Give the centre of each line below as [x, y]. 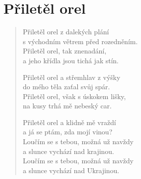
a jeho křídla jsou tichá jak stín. [71, 60]
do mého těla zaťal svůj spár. [66, 87]
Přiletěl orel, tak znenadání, [65, 51]
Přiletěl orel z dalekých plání [66, 32]
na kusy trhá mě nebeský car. [67, 106]
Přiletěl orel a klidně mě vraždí [69, 122]
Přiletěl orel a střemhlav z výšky [71, 77]
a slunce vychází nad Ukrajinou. [71, 170]
